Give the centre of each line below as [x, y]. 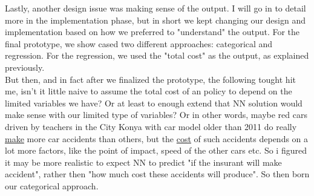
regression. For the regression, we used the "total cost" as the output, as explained [157, 55]
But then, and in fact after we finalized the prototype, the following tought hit [150, 79]
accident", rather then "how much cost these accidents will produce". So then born [157, 174]
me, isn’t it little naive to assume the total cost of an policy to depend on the [149, 91]
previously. [25, 67]
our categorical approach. [52, 185]
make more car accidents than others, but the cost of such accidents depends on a [157, 138]
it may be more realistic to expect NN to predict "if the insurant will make [143, 162]
